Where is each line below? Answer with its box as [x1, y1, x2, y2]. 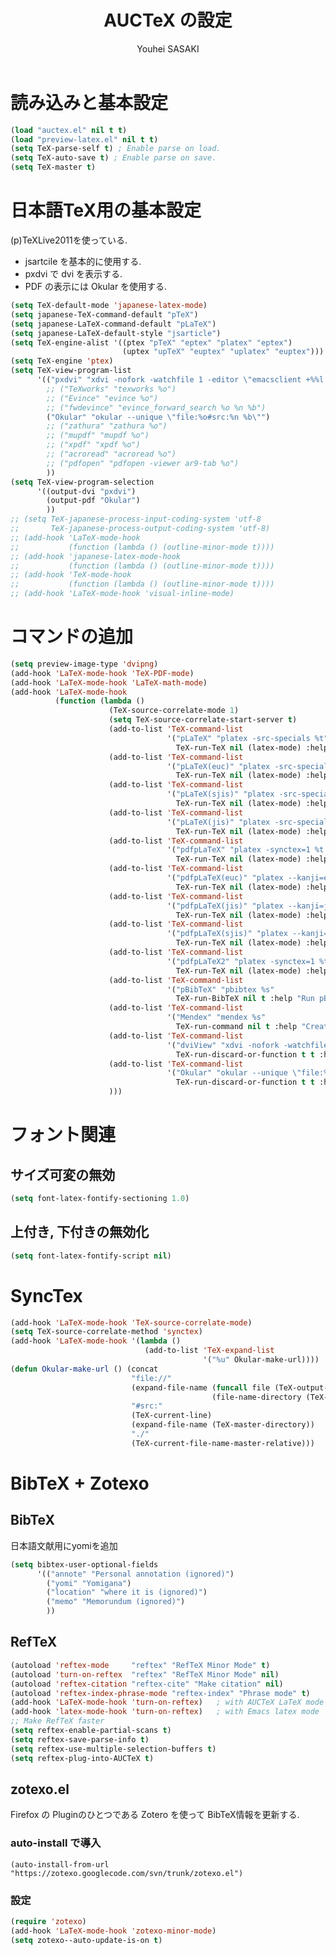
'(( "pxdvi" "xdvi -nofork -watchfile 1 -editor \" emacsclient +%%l [36, 375, 325, 385]
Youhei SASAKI [136, 42, 200, 55]
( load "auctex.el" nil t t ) [10, 125, 128, 135]
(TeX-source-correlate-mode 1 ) [108, 706, 240, 716]
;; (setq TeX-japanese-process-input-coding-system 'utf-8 [10, 514, 262, 525]
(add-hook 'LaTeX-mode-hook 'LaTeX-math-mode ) [10, 677, 208, 688]
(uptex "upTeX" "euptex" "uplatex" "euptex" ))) [121, 347, 325, 357]
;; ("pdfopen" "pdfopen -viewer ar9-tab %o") [46, 458, 240, 468]
